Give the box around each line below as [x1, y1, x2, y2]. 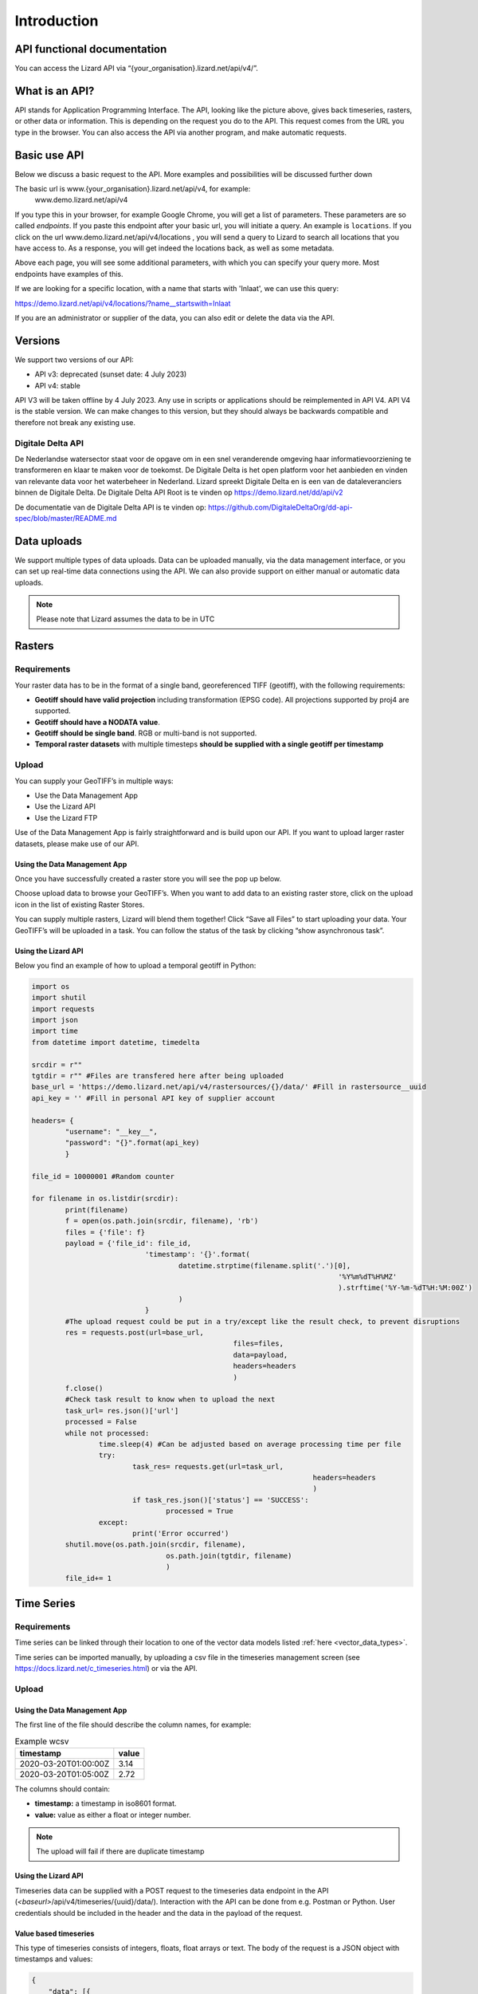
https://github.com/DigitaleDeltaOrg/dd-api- [208, 502, 354, 512]
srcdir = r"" [31, 1060, 83, 1069]
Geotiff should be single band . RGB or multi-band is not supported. [34, 728, 257, 738]
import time [31, 1027, 79, 1036]
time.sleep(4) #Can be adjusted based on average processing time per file [98, 1440, 402, 1448]
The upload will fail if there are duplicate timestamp [36, 1846, 205, 1856]
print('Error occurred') [131, 1529, 229, 1539]
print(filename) [65, 1205, 129, 1214]
